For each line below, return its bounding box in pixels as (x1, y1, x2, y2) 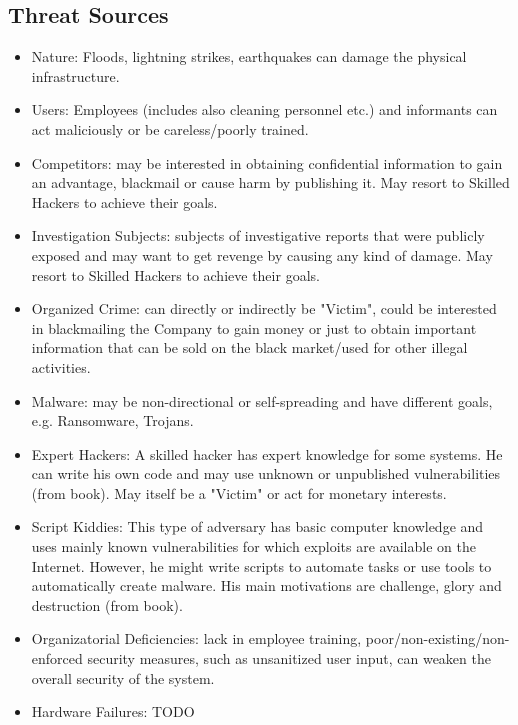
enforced (31, 648, 83, 669)
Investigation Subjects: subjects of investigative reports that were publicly (31, 225, 485, 246)
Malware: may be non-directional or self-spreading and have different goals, (31, 390, 493, 411)
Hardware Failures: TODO (31, 701, 195, 722)
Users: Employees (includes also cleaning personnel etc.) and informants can (31, 99, 498, 120)
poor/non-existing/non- (365, 628, 510, 649)
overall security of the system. (31, 667, 215, 688)
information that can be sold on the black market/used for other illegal (31, 337, 468, 358)
